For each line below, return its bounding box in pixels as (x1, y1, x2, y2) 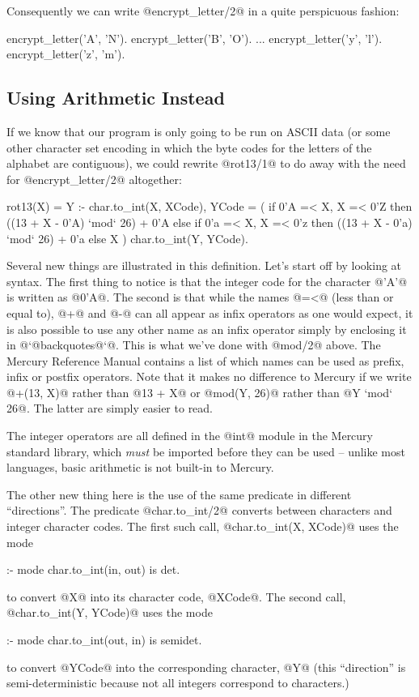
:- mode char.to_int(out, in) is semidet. (6, 631, 202, 648)
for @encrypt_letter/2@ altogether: (6, 170, 182, 187)
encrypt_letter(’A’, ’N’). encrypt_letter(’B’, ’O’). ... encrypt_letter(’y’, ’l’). (6, 29, 383, 46)
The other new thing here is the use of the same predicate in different (6, 485, 352, 502)
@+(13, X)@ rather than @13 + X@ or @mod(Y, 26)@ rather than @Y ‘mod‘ (6, 383, 393, 400)
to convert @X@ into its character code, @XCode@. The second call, (6, 588, 346, 605)
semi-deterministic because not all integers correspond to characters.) (6, 674, 349, 691)
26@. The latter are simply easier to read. (6, 400, 214, 417)
